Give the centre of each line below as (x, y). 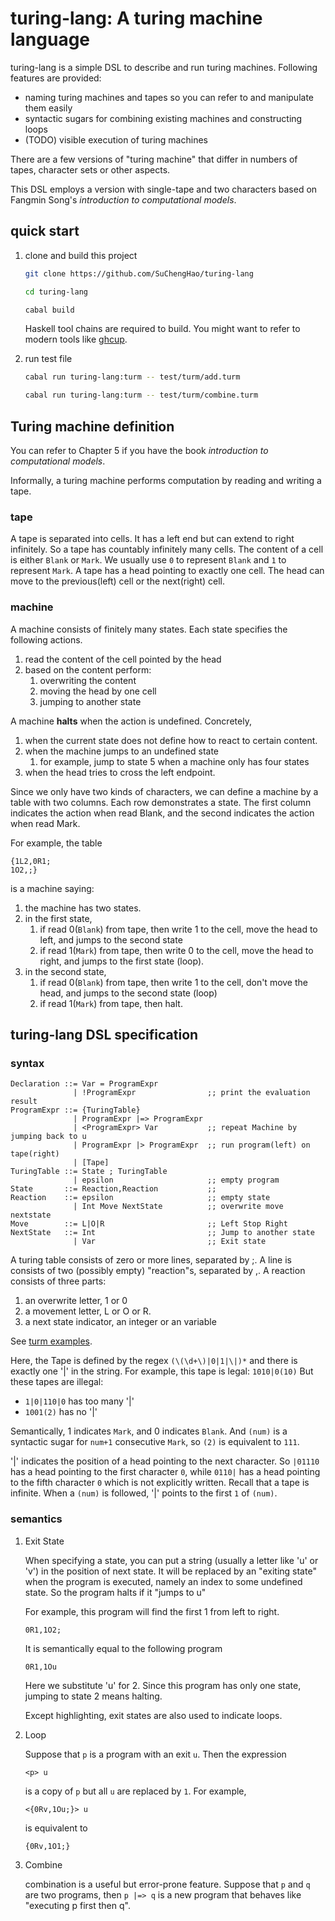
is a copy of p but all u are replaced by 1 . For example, (135, 1791)
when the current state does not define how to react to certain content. (171, 740)
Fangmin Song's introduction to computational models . (123, 199)
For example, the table (56, 843)
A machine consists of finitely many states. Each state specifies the (149, 629)
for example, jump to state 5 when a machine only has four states (174, 761)
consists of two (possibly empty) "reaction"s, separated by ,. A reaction (158, 1271)
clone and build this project (81, 255)
